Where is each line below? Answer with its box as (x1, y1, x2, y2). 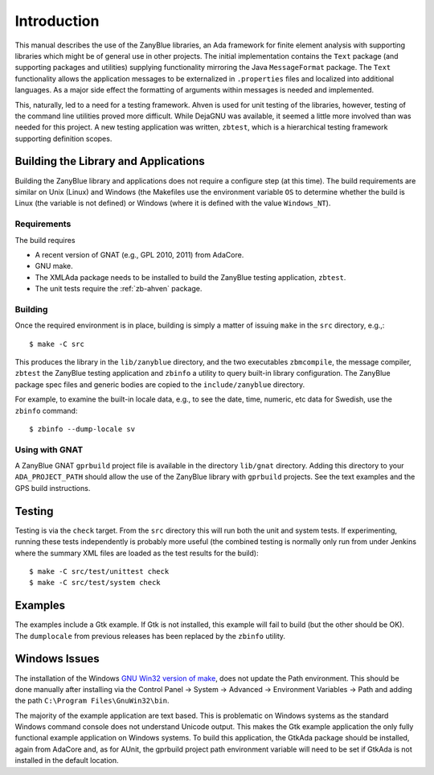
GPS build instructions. (14, 483, 91, 493)
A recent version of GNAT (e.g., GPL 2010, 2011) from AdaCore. (35, 249, 244, 259)
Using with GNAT (14, 443, 84, 455)
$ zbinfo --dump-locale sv (29, 424, 136, 434)
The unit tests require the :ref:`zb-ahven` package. (35, 284, 203, 294)
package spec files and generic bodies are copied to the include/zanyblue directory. (14, 379, 305, 390)
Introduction (14, 12, 100, 30)
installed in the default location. (14, 756, 119, 765)
